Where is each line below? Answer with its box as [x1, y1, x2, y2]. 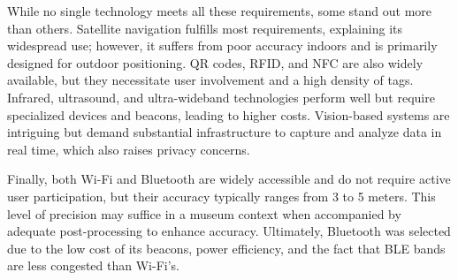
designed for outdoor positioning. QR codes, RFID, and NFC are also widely [7, 53, 424, 72]
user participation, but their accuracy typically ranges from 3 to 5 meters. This [7, 186, 436, 205]
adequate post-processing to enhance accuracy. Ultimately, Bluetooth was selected [7, 222, 451, 240]
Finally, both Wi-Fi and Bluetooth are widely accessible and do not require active [7, 170, 451, 188]
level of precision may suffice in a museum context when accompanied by [7, 204, 401, 223]
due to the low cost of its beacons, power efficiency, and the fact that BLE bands [7, 238, 446, 257]
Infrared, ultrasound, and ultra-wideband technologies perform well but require [7, 87, 435, 106]
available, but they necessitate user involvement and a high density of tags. [7, 71, 414, 89]
